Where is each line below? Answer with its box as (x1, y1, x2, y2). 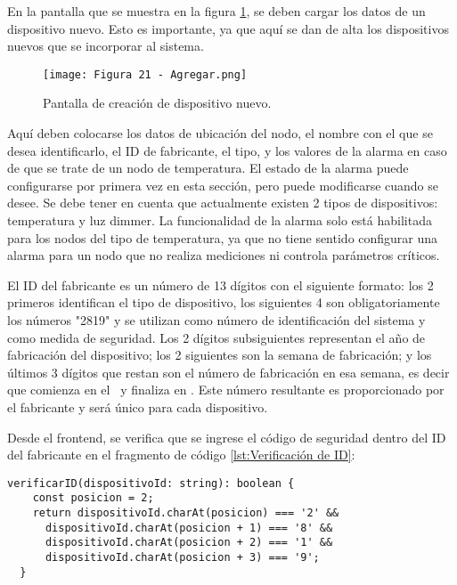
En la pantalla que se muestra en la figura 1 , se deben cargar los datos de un (7, 2, 426, 20)
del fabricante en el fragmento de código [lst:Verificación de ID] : (7, 445, 355, 464)
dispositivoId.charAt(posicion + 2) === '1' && (45, 536, 333, 549)
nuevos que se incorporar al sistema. (7, 37, 204, 55)
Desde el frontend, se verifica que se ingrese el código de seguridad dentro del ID (7, 427, 446, 446)
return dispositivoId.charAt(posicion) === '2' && (32, 507, 339, 520)
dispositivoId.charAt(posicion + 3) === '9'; (45, 551, 320, 564)
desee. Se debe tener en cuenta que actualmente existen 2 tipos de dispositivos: (7, 193, 438, 212)
